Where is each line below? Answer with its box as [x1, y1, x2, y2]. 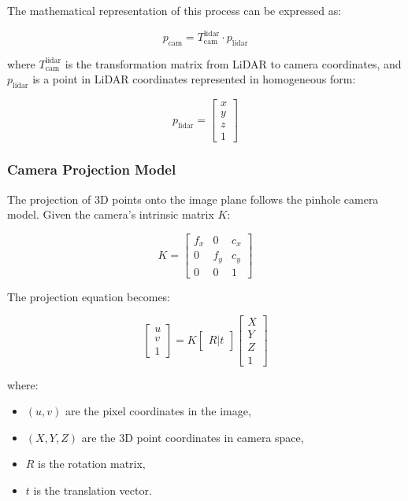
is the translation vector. [33, 481, 152, 498]
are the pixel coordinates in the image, [65, 403, 251, 419]
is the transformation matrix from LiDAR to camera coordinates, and [65, 55, 402, 72]
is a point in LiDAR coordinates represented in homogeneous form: [32, 71, 356, 87]
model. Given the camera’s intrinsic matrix [7, 206, 214, 223]
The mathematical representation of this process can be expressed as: [7, 2, 342, 18]
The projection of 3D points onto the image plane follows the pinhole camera [7, 190, 379, 207]
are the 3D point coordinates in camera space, [81, 429, 304, 445]
